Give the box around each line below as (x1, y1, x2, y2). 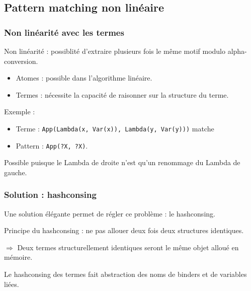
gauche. (4, 167, 27, 177)
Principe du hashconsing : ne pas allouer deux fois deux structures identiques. (4, 225, 244, 236)
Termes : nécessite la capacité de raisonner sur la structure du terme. (16, 89, 229, 100)
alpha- (227, 46, 247, 56)
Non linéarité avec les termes (4, 26, 124, 38)
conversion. (4, 55, 38, 66)
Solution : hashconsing (4, 188, 97, 201)
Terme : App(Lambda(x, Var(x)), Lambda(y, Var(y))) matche (16, 123, 214, 133)
